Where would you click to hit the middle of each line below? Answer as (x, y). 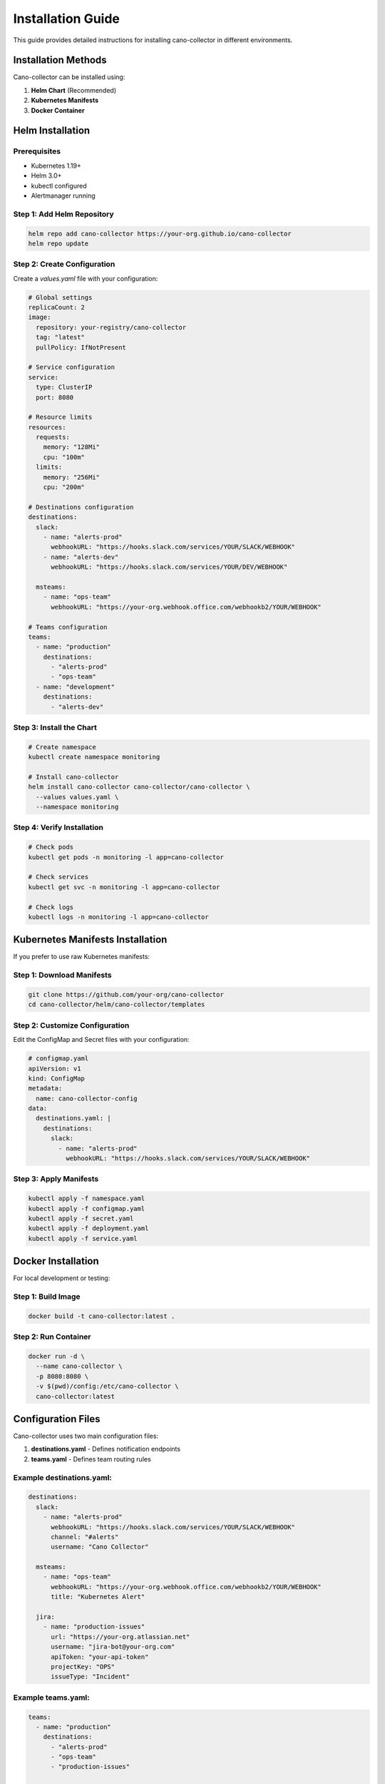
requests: (53, 437)
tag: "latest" (61, 338)
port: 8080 (55, 397)
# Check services (58, 877)
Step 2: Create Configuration (64, 264)
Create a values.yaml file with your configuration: (86, 278)
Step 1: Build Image (47, 1297)
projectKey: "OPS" (83, 1667)
